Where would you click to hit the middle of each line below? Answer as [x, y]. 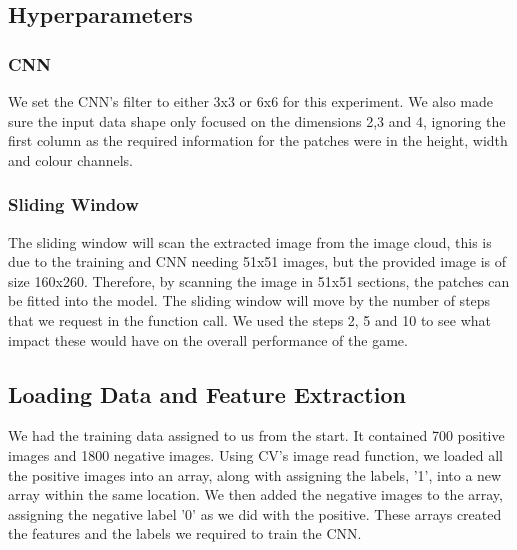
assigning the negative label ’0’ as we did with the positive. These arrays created [255, 513]
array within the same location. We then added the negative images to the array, [255, 494]
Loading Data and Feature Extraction [207, 393]
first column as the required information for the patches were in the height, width [258, 140]
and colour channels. [70, 159]
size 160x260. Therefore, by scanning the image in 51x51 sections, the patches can [259, 280]
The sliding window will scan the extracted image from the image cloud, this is [250, 241]
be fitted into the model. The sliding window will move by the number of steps [249, 300]
